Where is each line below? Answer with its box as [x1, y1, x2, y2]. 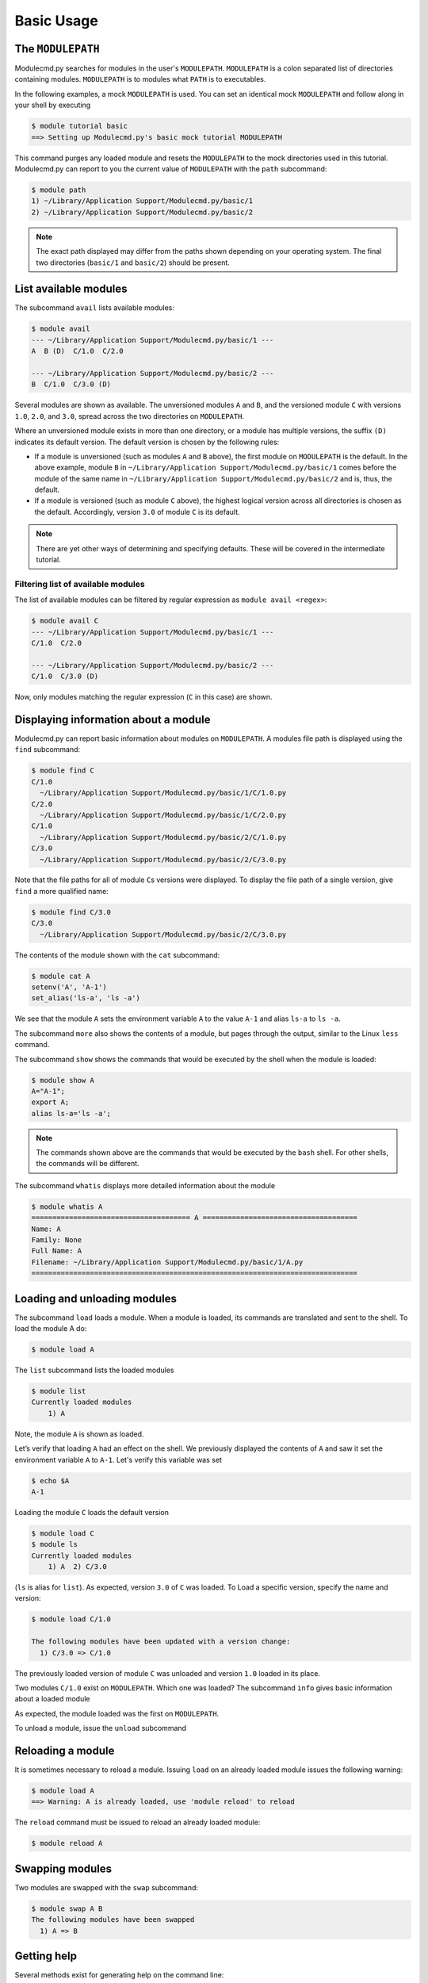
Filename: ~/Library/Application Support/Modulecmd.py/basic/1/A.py [31, 1257, 304, 1267]
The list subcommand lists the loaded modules [14, 1365, 174, 1375]
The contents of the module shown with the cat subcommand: [14, 950, 220, 960]
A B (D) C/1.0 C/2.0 [31, 347, 124, 356]
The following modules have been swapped [31, 1916, 195, 1924]
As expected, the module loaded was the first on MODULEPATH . [14, 1709, 220, 1718]
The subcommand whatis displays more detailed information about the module [14, 1180, 276, 1190]
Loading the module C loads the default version [14, 1507, 170, 1517]
